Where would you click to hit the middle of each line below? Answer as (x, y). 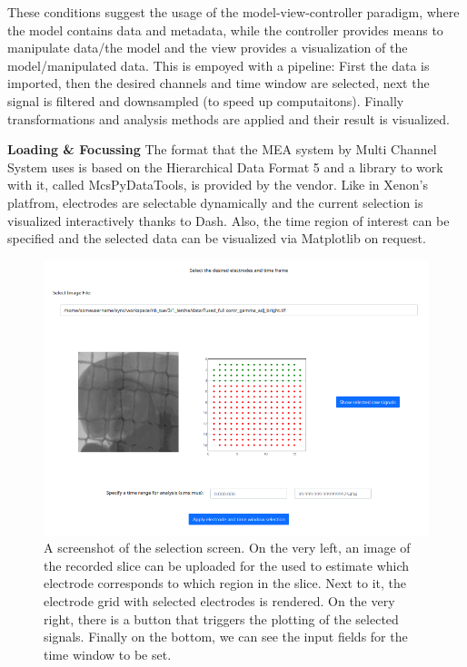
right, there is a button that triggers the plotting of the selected (221, 618)
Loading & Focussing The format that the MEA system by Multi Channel (222, 149)
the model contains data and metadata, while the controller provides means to (225, 29)
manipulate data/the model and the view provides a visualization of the (208, 48)
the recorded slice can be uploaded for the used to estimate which (227, 565)
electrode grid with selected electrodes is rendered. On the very (219, 600)
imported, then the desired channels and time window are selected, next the (219, 83)
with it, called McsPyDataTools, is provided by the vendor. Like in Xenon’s (218, 185)
